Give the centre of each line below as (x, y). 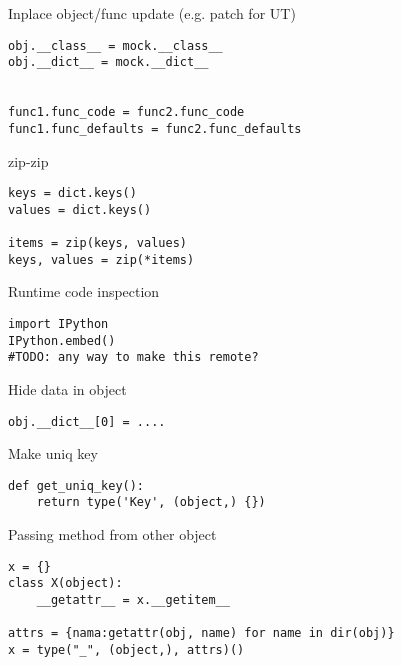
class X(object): (65, 583)
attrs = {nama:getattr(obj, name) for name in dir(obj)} (201, 633)
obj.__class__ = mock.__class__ (115, 45)
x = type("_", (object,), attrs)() (126, 650)
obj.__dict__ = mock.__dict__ (108, 62)
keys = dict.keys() (72, 193)
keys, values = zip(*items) (101, 259)
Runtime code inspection (84, 291)
